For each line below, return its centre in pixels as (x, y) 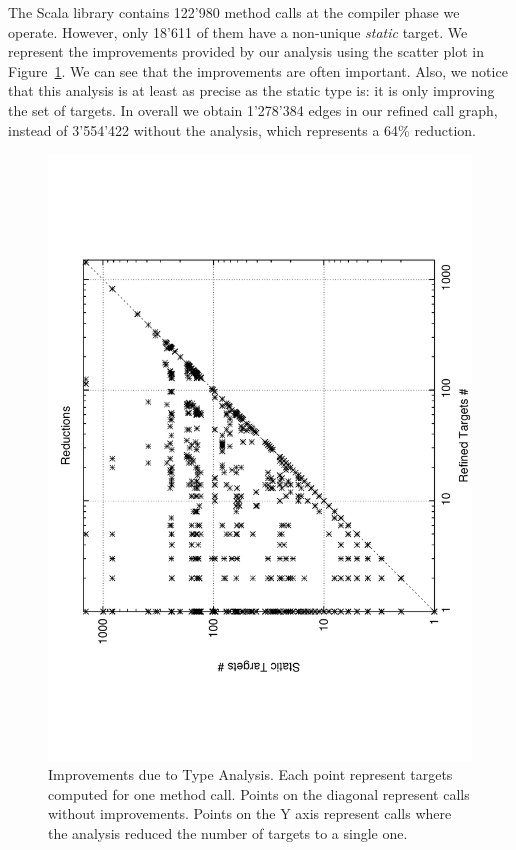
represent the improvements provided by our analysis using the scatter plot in (246, 51)
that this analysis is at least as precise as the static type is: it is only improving (251, 90)
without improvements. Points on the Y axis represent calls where (250, 813)
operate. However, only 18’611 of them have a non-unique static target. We (238, 31)
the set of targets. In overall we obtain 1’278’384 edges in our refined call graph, (253, 109)
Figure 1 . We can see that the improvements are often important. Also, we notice (258, 70)
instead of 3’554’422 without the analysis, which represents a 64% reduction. (242, 129)
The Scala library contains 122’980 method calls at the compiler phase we (234, 12)
